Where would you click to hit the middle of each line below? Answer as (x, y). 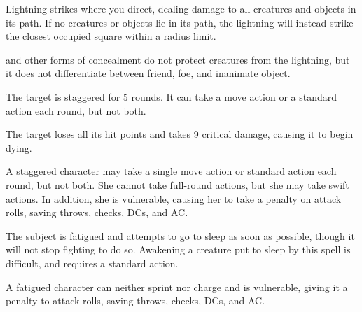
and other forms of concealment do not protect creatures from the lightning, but (178, 59)
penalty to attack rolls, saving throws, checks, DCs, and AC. (135, 300)
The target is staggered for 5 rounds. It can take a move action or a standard (172, 96)
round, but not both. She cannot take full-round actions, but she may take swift (177, 184)
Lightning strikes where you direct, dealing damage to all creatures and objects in (181, 8)
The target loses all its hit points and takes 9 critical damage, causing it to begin (180, 134)
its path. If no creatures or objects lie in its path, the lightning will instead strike (180, 22)
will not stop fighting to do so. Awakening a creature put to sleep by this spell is (178, 249)
